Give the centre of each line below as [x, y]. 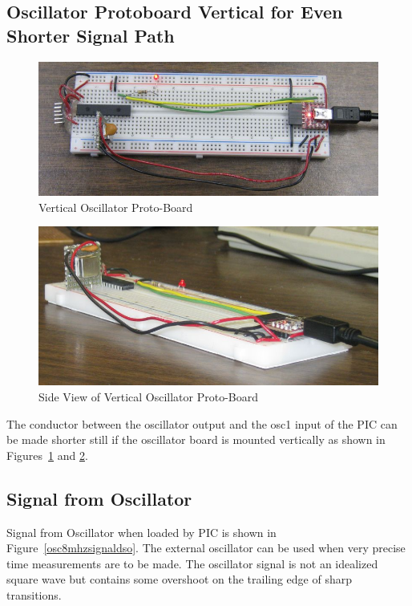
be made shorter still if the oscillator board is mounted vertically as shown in [196, 439]
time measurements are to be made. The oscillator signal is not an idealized [192, 563]
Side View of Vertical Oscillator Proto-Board [149, 397]
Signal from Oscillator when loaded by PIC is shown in [141, 532]
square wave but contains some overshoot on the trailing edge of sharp [180, 579]
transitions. [34, 595]
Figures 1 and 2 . [47, 455]
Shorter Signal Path [91, 35]
